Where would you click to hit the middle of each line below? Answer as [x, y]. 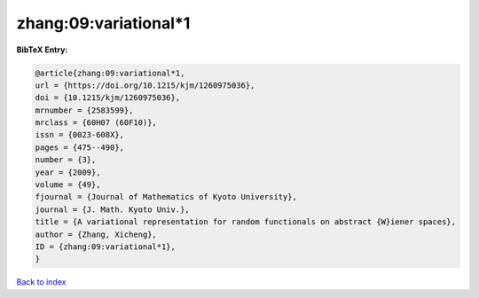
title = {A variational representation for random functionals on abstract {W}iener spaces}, [246, 222]
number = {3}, [66, 160]
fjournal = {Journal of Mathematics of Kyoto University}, [166, 197]
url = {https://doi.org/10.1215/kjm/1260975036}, [145, 85]
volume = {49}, [68, 185]
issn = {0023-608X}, [79, 135]
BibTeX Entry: [42, 50]
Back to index [41, 282]
